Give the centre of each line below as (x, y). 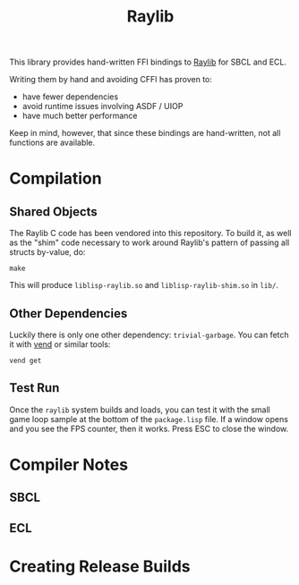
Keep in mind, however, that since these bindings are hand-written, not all (145, 133)
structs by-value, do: (47, 252)
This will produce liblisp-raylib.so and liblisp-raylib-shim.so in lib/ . (144, 285)
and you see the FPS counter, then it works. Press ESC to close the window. (149, 428)
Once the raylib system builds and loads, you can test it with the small (140, 410)
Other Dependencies (68, 314)
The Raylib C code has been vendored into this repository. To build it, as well (150, 233)
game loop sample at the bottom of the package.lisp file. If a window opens (149, 419)
